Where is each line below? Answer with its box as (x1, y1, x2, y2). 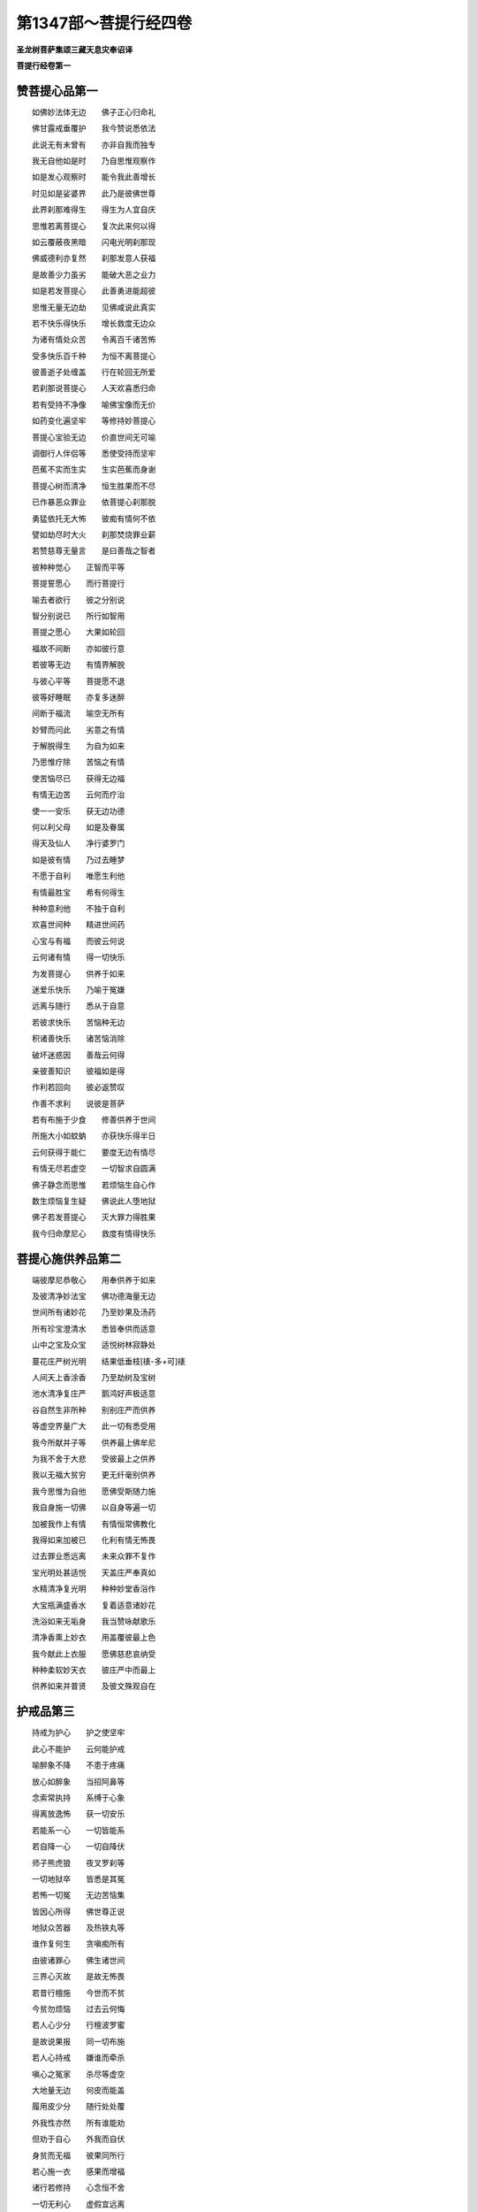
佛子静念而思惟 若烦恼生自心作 (31, 1179, 156, 1190)
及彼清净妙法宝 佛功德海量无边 (31, 1291, 156, 1302)
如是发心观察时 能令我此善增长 (31, 172, 156, 182)
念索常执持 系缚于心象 (31, 1792, 125, 1802)
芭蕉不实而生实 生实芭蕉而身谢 (31, 465, 156, 475)
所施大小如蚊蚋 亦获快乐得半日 (31, 1131, 156, 1141)
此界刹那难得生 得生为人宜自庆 (31, 204, 156, 215)
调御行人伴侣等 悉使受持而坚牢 (31, 448, 156, 459)
